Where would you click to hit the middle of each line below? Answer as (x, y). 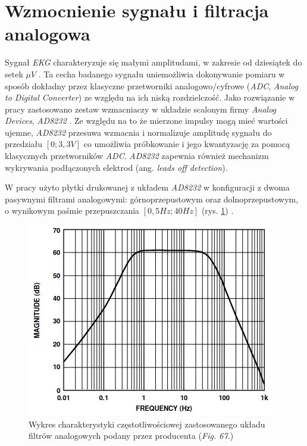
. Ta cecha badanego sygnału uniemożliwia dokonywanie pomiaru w (162, 74)
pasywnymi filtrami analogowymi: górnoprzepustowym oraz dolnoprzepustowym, (152, 199)
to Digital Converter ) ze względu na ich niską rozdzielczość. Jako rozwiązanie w (150, 97)
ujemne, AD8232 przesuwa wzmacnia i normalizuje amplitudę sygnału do (138, 132)
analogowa (48, 34)
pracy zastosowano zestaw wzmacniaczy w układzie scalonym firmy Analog (141, 109)
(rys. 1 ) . (217, 210)
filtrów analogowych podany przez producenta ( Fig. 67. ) (131, 436)
